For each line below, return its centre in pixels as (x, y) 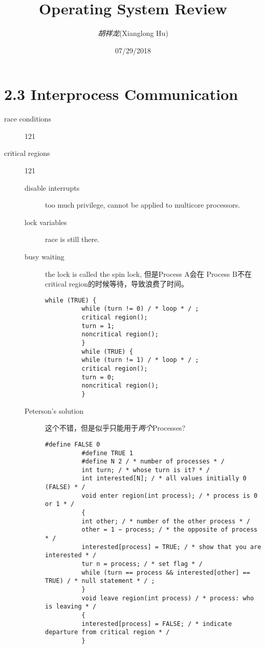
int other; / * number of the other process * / (166, 521)
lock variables (46, 222)
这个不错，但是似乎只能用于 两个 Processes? (115, 428)
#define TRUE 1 (107, 453)
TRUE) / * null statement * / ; (100, 581)
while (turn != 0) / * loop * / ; (140, 309)
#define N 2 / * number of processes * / (153, 462)
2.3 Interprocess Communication (121, 94)
